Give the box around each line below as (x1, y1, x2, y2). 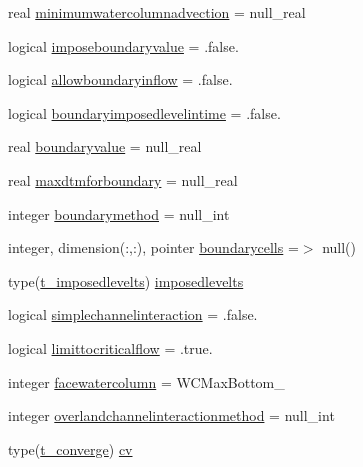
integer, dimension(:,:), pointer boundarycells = (8, 237, 299, 258)
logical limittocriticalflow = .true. (8, 337, 213, 358)
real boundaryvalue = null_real (8, 136, 202, 157)
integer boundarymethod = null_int (8, 203, 230, 224)
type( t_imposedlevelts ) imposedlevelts (8, 270, 244, 291)
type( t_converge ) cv (8, 438, 133, 459)
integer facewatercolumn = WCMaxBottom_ (8, 371, 285, 392)
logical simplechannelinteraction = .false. (8, 304, 258, 325)
